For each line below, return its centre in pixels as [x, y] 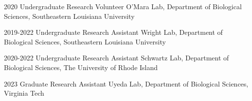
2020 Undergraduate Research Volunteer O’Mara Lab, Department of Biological [123, 6]
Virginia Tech [24, 93]
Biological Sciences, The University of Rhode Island [81, 67]
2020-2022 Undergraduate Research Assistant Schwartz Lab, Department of [117, 58]
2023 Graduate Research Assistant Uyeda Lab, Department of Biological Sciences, [126, 83]
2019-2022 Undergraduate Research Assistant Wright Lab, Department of [113, 32]
